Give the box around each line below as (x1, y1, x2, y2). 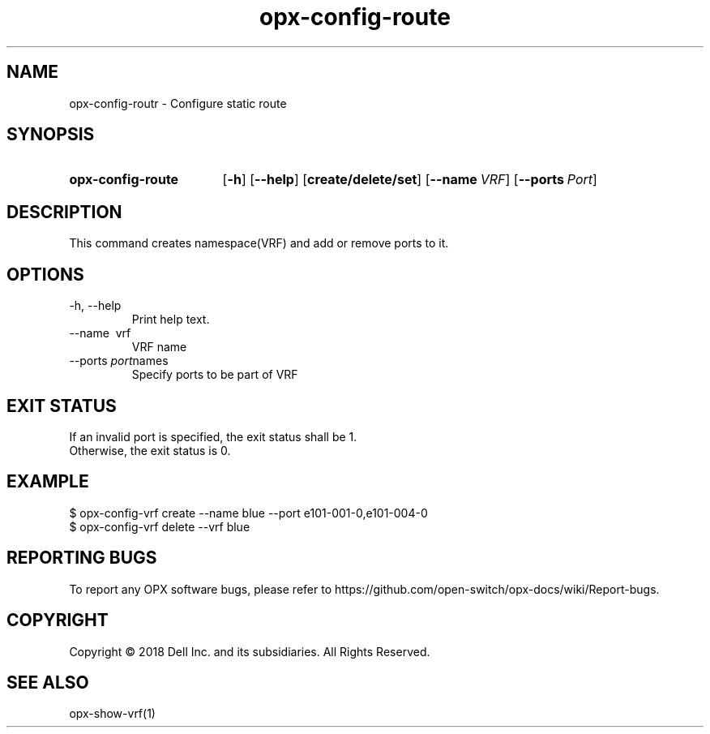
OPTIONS (6, 264, 84, 285)
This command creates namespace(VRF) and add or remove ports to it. (69, 236, 449, 251)
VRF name (131, 340, 187, 354)
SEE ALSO (6, 672, 89, 693)
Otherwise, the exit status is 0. (69, 443, 231, 457)
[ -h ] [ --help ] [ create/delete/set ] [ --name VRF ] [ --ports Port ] (222, 171, 597, 188)
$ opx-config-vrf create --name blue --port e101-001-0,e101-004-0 (69, 505, 428, 520)
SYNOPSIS (6, 124, 95, 145)
